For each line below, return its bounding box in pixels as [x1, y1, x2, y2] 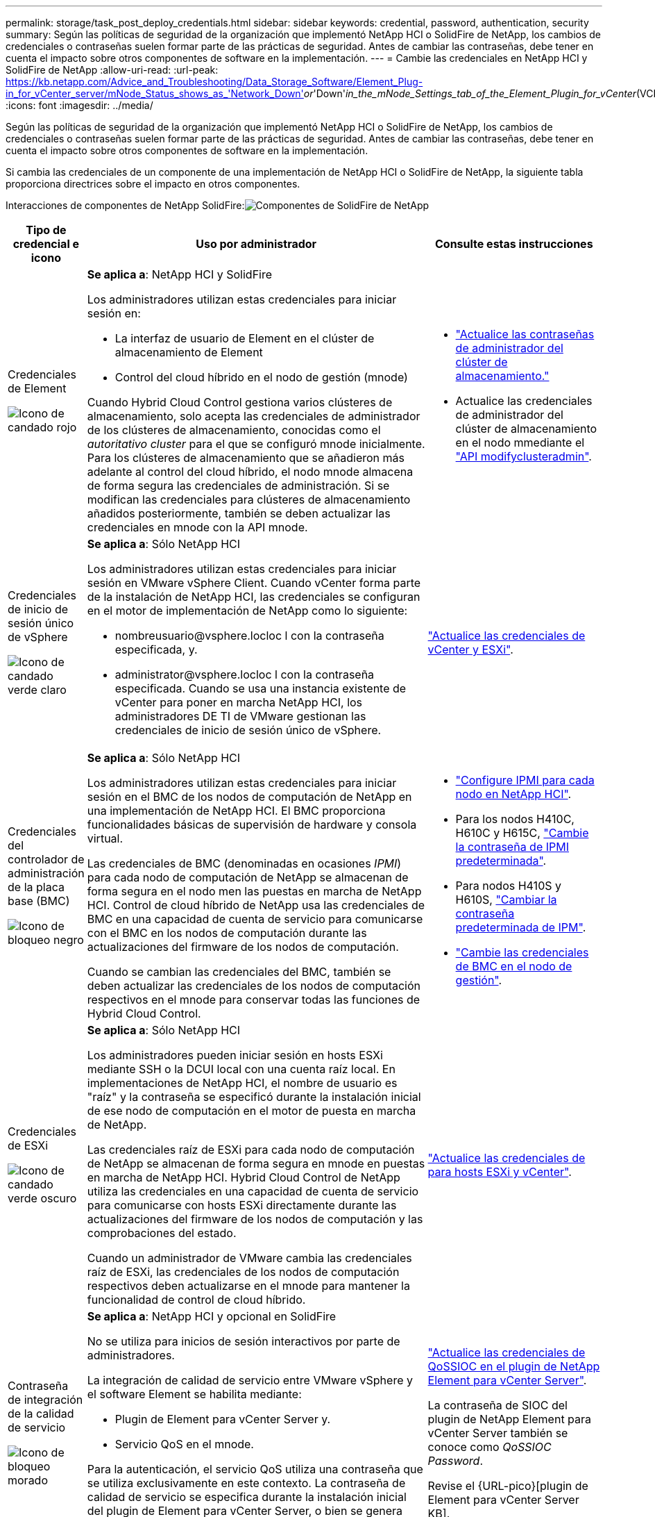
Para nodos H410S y [455, 879, 561, 893]
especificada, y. [114, 643, 198, 656]
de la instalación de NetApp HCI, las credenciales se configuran [87, 590, 420, 604]
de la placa [8, 880, 65, 894]
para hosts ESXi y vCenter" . [427, 1165, 572, 1179]
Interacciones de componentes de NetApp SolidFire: [6, 199, 245, 211]
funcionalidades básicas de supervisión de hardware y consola [87, 818, 417, 831]
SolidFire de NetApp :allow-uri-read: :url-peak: [6, 64, 219, 76]
